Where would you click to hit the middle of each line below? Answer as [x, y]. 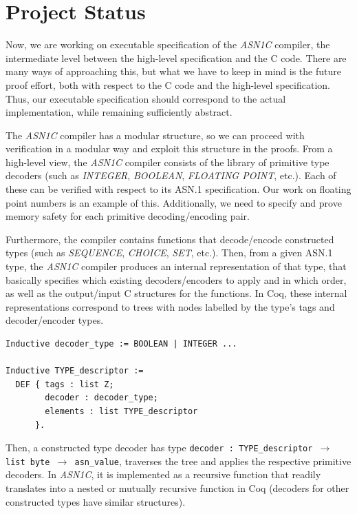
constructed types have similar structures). [96, 501]
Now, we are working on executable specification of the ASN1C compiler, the [168, 44]
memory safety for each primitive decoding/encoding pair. [128, 216]
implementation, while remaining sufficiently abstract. [119, 112]
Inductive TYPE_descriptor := [75, 371]
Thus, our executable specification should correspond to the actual [146, 98]
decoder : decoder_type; [101, 398]
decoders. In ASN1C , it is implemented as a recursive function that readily [163, 474]
